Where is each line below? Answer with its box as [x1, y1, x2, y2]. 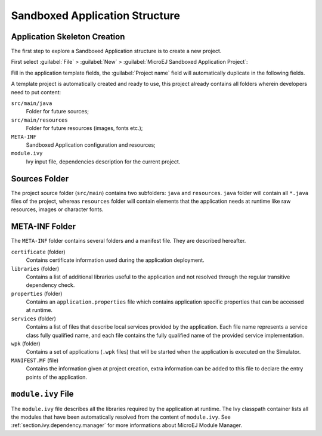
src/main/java [11, 100, 52, 107]
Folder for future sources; [26, 108, 89, 115]
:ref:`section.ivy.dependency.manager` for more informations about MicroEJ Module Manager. [11, 422, 243, 429]
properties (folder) [11, 290, 63, 297]
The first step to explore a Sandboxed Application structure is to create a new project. [11, 48, 222, 55]
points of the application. [26, 373, 88, 381]
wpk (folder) [11, 340, 41, 347]
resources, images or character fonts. [11, 206, 104, 213]
